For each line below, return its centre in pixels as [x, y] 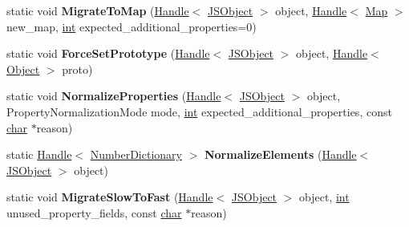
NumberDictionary [136, 154]
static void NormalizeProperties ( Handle [114, 96]
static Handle [39, 154]
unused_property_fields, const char [94, 212]
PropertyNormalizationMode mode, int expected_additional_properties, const [199, 111]
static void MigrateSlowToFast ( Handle [110, 197]
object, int [324, 197]
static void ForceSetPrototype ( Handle [108, 53]
